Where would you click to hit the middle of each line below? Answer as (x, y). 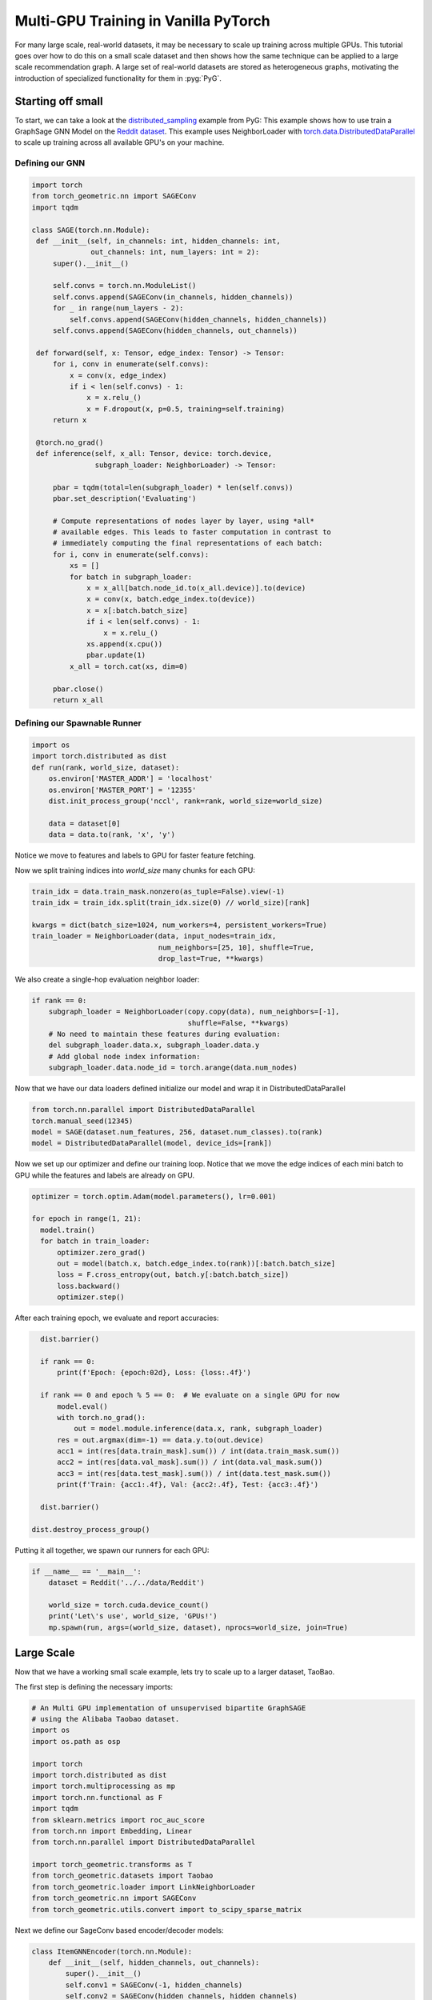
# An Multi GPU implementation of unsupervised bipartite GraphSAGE (169, 1708)
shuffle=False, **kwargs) (238, 1023)
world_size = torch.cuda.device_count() (129, 1605)
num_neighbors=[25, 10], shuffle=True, (236, 947)
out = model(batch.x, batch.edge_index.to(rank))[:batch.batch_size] (196, 1264)
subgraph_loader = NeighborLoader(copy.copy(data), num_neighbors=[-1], (194, 1012)
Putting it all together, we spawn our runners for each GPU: (112, 1550)
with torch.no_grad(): (102, 1417)
